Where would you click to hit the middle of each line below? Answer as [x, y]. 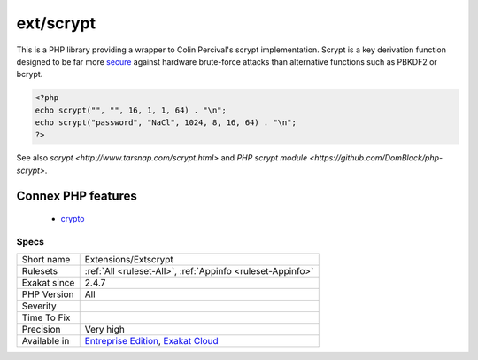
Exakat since [48, 283]
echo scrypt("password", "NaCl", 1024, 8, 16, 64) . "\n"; [166, 123]
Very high [105, 330]
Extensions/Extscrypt [129, 260]
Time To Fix [46, 317]
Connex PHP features [77, 196]
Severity [39, 306]
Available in [46, 341]
